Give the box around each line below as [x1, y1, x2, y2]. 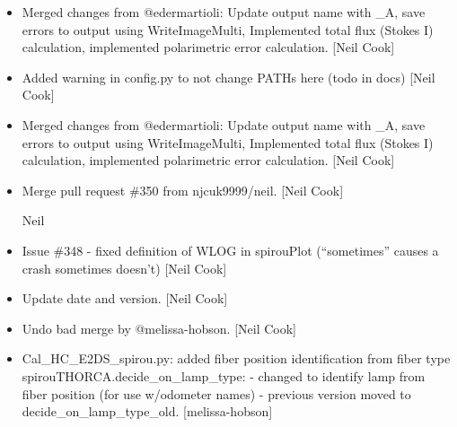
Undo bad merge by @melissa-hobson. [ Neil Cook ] [22, 318, 296, 337]
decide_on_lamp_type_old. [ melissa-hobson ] [22, 402, 273, 421]
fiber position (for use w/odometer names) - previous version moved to [22, 384, 411, 403]
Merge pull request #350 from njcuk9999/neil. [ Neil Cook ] [22, 180, 344, 199]
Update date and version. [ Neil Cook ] [22, 289, 228, 308]
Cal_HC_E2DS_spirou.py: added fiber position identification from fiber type [22, 349, 451, 368]
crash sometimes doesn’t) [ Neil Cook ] [22, 258, 227, 277]
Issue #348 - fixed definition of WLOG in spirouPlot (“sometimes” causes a [22, 240, 439, 259]
